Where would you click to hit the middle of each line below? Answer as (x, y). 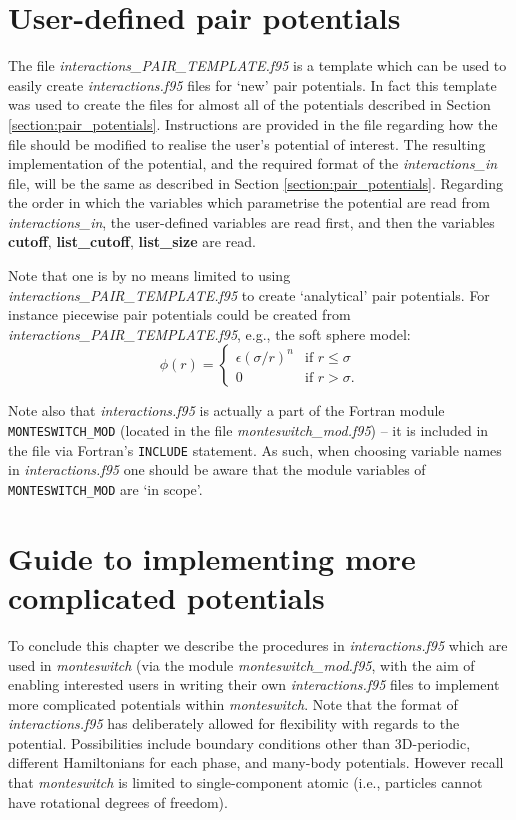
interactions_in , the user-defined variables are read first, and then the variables (251, 221)
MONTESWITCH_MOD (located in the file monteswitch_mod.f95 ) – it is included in (248, 430)
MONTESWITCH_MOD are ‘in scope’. (105, 488)
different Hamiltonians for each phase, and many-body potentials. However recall (256, 762)
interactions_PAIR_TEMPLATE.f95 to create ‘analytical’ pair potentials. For (249, 294)
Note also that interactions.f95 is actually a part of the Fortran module (226, 410)
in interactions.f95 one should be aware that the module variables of (217, 469)
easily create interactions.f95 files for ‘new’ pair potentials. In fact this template (252, 84)
